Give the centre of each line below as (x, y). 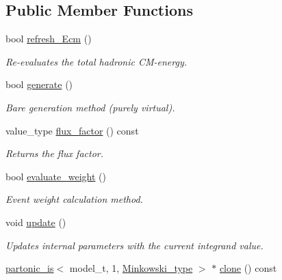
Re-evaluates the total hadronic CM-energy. (97, 61)
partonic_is (30, 268)
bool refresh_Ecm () (49, 39)
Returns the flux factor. (55, 153)
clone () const (248, 268)
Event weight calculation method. (74, 199)
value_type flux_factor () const (72, 130)
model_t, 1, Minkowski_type (131, 268)
